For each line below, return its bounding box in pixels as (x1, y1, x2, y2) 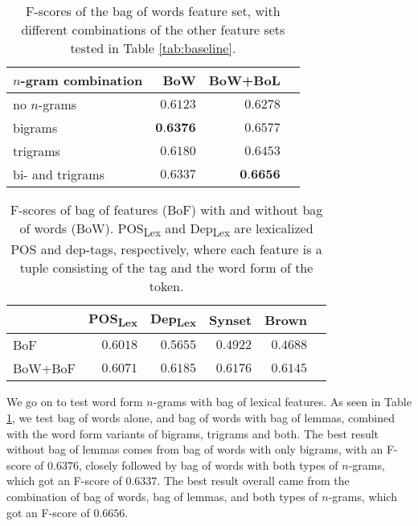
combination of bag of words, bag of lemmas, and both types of (6, 487, 318, 504)
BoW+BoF (13, 359, 76, 378)
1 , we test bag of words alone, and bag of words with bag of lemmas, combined (6, 409, 395, 425)
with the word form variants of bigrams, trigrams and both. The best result (6, 425, 379, 442)
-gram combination (20, 71, 143, 89)
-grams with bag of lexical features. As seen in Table (153, 393, 412, 410)
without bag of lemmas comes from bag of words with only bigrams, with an (6, 441, 383, 458)
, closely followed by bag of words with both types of (78, 456, 338, 473)
